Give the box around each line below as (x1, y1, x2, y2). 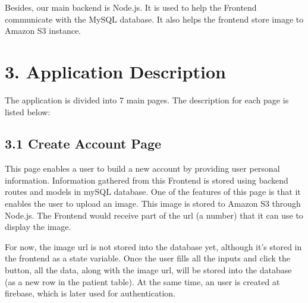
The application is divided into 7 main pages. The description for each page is (5, 93, 289, 106)
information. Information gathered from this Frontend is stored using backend (5, 173, 288, 186)
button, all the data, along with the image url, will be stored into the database (5, 264, 292, 276)
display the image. (5, 220, 71, 233)
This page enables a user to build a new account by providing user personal (5, 162, 280, 175)
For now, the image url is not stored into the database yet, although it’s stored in (5, 240, 302, 252)
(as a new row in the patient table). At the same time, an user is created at (5, 275, 280, 288)
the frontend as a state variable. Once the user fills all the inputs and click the (5, 252, 290, 264)
